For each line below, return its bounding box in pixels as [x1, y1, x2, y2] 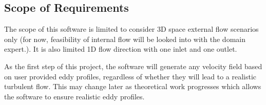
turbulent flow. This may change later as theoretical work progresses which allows [4, 81, 261, 92]
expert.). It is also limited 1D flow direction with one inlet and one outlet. [4, 44, 237, 54]
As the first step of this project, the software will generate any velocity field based [4, 60, 262, 71]
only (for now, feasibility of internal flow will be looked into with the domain [4, 33, 245, 44]
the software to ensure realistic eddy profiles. [4, 91, 145, 101]
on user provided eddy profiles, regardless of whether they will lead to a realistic [4, 71, 257, 81]
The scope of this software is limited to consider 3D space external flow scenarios [4, 24, 259, 34]
